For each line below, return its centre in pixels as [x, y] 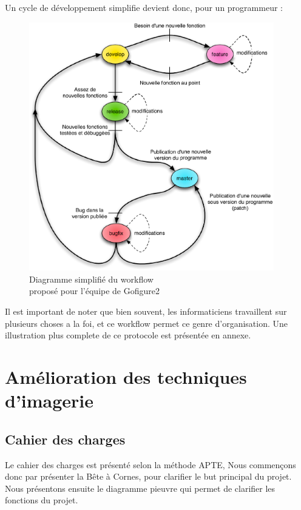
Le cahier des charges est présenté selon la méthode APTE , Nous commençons [150, 464]
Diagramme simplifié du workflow [91, 279]
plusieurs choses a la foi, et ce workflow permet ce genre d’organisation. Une [147, 323]
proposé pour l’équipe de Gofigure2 [94, 291]
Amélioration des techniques [126, 376]
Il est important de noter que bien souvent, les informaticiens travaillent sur [146, 311]
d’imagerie [49, 401]
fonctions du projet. [42, 500]
